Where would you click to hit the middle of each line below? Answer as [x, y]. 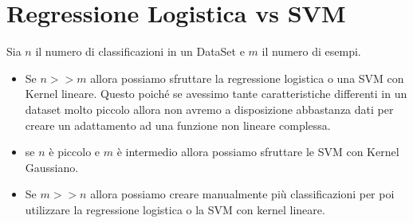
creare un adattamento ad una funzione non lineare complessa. [178, 125]
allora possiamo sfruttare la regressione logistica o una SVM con [247, 78]
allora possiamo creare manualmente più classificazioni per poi [242, 194]
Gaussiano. [52, 167]
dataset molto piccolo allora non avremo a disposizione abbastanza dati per [209, 109]
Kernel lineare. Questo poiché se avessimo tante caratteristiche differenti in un [216, 94]
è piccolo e [75, 152]
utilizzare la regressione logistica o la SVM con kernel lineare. [175, 209]
